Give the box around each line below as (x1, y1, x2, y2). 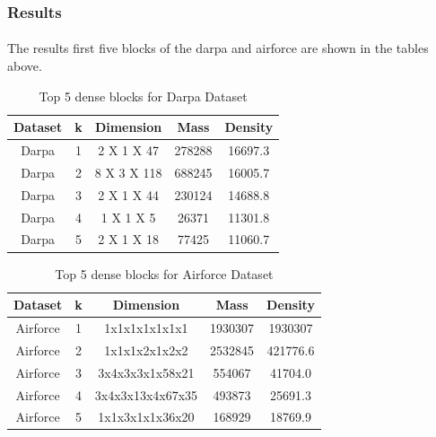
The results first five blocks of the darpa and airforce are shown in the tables (7, 39, 429, 57)
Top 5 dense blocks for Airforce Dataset (55, 264, 274, 283)
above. (7, 57, 42, 75)
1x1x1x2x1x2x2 (104, 340, 188, 359)
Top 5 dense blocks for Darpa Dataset (39, 86, 248, 105)
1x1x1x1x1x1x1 (104, 318, 188, 336)
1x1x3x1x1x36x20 (98, 407, 195, 426)
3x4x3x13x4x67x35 (94, 385, 198, 404)
